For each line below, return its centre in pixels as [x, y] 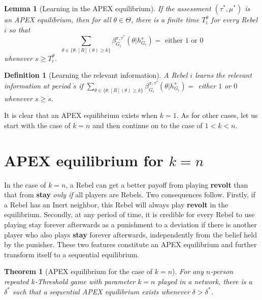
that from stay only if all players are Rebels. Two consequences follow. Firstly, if [130, 194]
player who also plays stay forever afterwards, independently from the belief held [131, 234]
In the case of [25, 184]
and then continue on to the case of [148, 125]
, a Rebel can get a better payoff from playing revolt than [157, 184]
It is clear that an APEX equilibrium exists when [81, 115]
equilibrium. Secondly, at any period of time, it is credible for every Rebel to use [129, 214]
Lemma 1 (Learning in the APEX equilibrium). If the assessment [108, 8]
